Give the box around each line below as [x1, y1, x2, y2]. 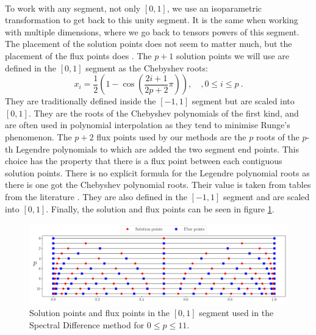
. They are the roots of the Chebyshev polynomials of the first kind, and [28, 106, 299, 119]
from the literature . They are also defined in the [5, 190, 187, 203]
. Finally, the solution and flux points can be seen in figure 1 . [46, 202, 275, 215]
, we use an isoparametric [167, 1, 262, 14]
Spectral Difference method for [29, 318, 145, 331]
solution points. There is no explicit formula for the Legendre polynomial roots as [5, 166, 310, 179]
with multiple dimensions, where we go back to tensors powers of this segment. [5, 25, 300, 38]
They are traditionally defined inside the [5, 95, 156, 107]
